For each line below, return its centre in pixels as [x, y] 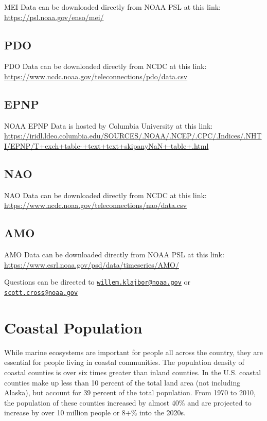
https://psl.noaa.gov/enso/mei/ [54, 17]
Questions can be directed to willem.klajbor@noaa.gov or [97, 282]
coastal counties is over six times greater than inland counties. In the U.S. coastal [133, 372]
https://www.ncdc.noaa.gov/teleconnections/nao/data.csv [95, 205]
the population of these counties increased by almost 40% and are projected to [128, 402]
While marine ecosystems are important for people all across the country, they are [134, 352]
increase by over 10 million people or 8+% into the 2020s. [95, 413]
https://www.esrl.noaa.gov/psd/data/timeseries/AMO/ [92, 264]
